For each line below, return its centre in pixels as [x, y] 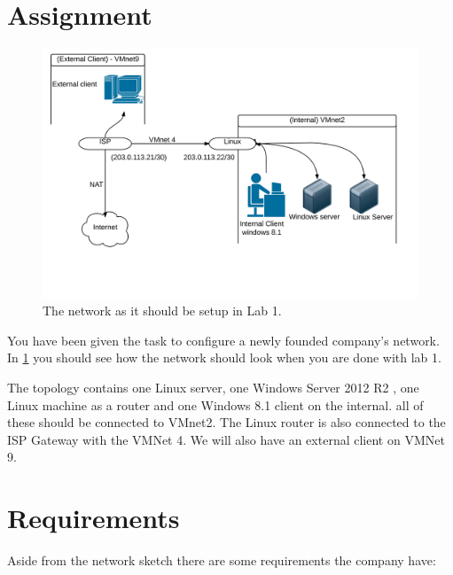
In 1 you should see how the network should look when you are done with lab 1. [224, 357]
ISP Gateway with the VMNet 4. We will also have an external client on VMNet [226, 439]
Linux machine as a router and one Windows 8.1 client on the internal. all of [215, 404]
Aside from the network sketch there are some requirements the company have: [222, 560]
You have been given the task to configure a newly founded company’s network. [223, 340]
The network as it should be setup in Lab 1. [162, 311]
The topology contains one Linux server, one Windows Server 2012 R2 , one [213, 388]
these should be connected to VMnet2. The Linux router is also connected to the [226, 422]
